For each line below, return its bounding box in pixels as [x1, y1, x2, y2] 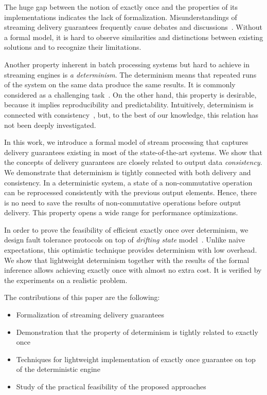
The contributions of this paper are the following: [4, 292, 160, 303]
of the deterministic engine [16, 364, 100, 374]
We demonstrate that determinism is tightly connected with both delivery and [4, 166, 251, 177]
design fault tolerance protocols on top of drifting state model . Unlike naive [4, 234, 245, 245]
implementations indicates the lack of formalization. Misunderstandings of [4, 11, 237, 22]
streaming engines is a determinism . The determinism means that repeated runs [4, 69, 257, 80]
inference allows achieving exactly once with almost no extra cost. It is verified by [4, 265, 262, 275]
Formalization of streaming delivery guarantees [16, 309, 164, 320]
